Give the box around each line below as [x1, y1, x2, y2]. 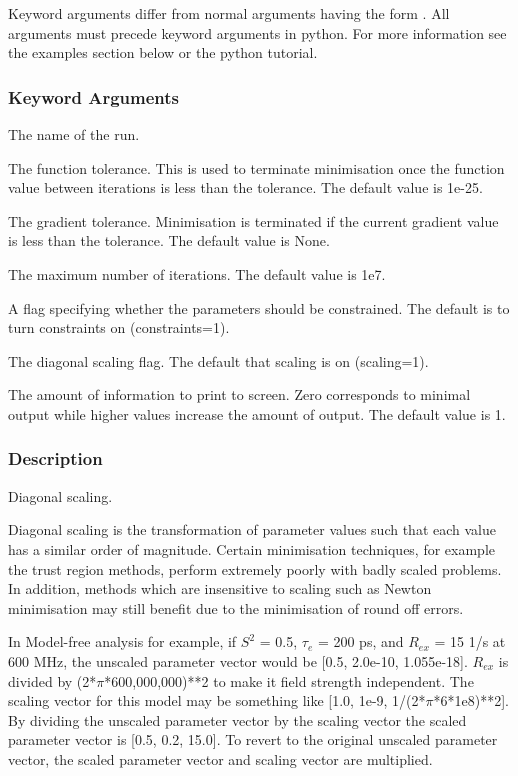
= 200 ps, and [317, 631, 404, 652]
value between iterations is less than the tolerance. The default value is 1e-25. [8, 177, 483, 198]
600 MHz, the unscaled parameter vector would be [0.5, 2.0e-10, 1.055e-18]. [8, 650, 468, 671]
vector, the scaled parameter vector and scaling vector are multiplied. [8, 748, 433, 769]
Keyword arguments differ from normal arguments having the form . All [8, 3, 450, 23]
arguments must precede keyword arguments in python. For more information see [8, 22, 507, 43]
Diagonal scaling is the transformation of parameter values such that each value [8, 519, 496, 540]
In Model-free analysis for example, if [8, 631, 237, 652]
